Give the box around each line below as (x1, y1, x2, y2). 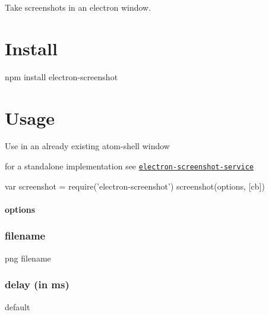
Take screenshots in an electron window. (5, 1, 151, 13)
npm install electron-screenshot (5, 70, 118, 83)
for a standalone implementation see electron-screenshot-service (5, 160, 254, 172)
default (5, 300, 30, 313)
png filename (5, 251, 51, 264)
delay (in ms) (5, 277, 69, 292)
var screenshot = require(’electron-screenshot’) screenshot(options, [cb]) (5, 179, 265, 192)
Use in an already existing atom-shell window (5, 140, 170, 152)
